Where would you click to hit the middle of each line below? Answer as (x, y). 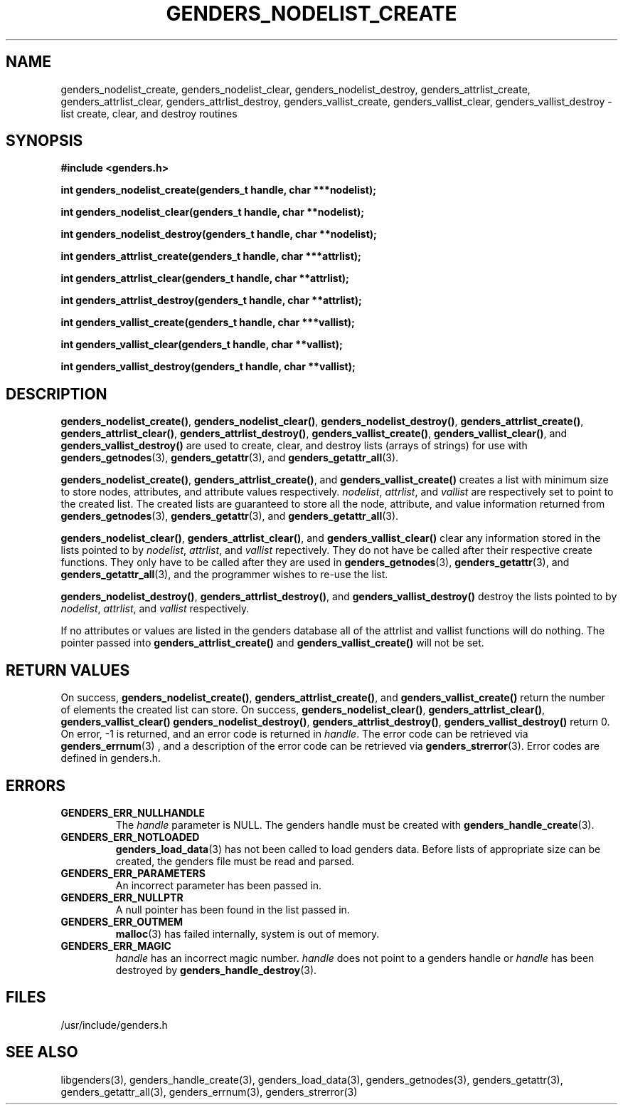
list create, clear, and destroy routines (149, 113)
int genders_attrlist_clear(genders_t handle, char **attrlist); (205, 278)
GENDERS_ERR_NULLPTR (122, 897)
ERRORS (36, 785)
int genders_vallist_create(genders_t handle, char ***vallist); (208, 323)
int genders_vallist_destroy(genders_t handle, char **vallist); (208, 367)
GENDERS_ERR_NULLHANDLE (133, 812)
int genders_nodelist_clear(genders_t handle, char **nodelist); (212, 212)
